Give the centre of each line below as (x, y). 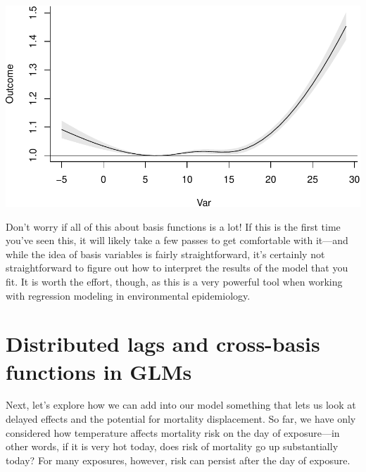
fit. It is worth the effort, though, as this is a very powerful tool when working (174, 281)
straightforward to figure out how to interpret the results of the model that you (177, 268)
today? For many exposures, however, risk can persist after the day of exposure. (178, 460)
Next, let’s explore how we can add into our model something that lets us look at (181, 405)
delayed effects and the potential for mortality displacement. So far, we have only (181, 419)
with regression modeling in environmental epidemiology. (128, 295)
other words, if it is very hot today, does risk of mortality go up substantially (172, 446)
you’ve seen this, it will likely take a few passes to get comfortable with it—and (177, 240)
